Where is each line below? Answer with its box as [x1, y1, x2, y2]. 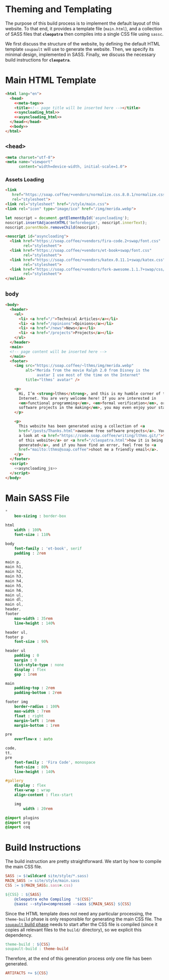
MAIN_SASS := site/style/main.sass [5, 878, 80, 884]
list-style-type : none [14, 662, 64, 667]
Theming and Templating [5, 4, 112, 15]
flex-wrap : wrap [14, 788, 51, 793]
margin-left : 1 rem [14, 718, 55, 723]
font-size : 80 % [14, 765, 49, 770]
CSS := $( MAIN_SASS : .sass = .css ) [5, 883, 73, 888]
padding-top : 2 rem [14, 685, 55, 691]
